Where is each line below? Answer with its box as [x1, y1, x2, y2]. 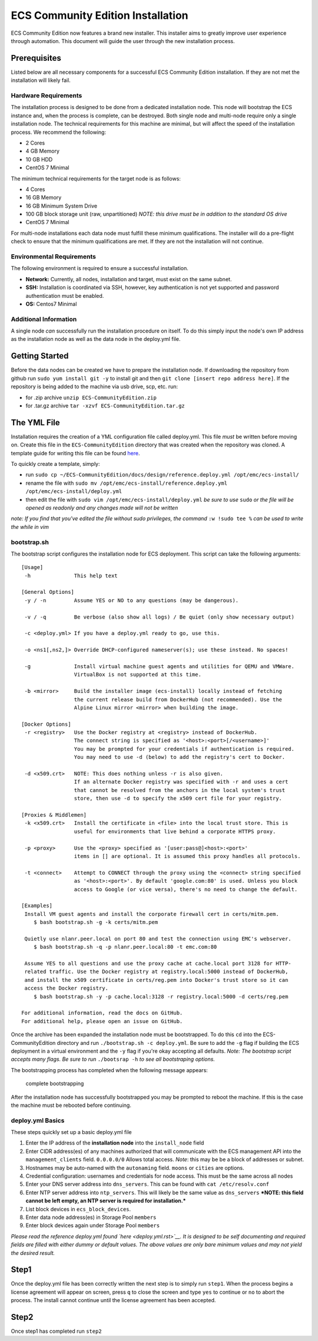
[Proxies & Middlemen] [21, 811, 87, 818]
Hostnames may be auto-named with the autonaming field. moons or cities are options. [25, 1164, 244, 1171]
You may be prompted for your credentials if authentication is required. [74, 745, 294, 752]
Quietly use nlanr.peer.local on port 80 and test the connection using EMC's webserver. [24, 935, 291, 942]
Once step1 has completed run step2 [11, 1327, 102, 1335]
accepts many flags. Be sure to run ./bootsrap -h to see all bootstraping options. [11, 1056, 215, 1063]
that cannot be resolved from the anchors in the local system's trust [74, 787, 286, 793]
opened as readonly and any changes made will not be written [25, 504, 178, 511]
